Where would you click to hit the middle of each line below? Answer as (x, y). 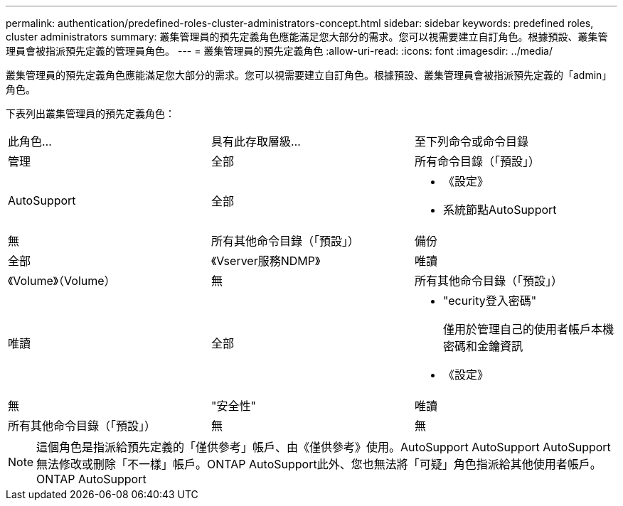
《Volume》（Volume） (62, 281)
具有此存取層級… (256, 141)
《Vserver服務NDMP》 (266, 261)
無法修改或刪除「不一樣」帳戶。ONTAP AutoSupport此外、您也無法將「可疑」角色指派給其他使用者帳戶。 (319, 464)
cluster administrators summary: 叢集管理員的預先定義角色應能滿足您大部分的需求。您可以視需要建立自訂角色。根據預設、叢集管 (307, 37)
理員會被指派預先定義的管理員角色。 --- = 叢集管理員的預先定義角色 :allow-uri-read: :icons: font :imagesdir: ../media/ (279, 51)
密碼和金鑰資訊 (483, 346)
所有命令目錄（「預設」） (477, 161)
